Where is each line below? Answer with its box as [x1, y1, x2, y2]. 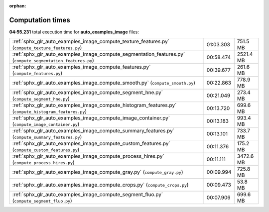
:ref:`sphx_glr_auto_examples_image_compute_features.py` [12, 64, 151, 71]
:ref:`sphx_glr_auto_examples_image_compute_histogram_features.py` [12, 102, 177, 109]
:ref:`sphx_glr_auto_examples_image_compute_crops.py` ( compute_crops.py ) [12, 182, 189, 189]
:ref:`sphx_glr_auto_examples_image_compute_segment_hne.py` [12, 89, 163, 96]
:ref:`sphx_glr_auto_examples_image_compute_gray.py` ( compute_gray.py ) [12, 169, 183, 176]
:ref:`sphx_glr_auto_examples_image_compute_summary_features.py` [12, 127, 174, 134]
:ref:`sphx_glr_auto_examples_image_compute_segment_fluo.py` [12, 191, 163, 198]
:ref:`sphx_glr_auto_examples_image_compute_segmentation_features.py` [12, 51, 185, 58]
